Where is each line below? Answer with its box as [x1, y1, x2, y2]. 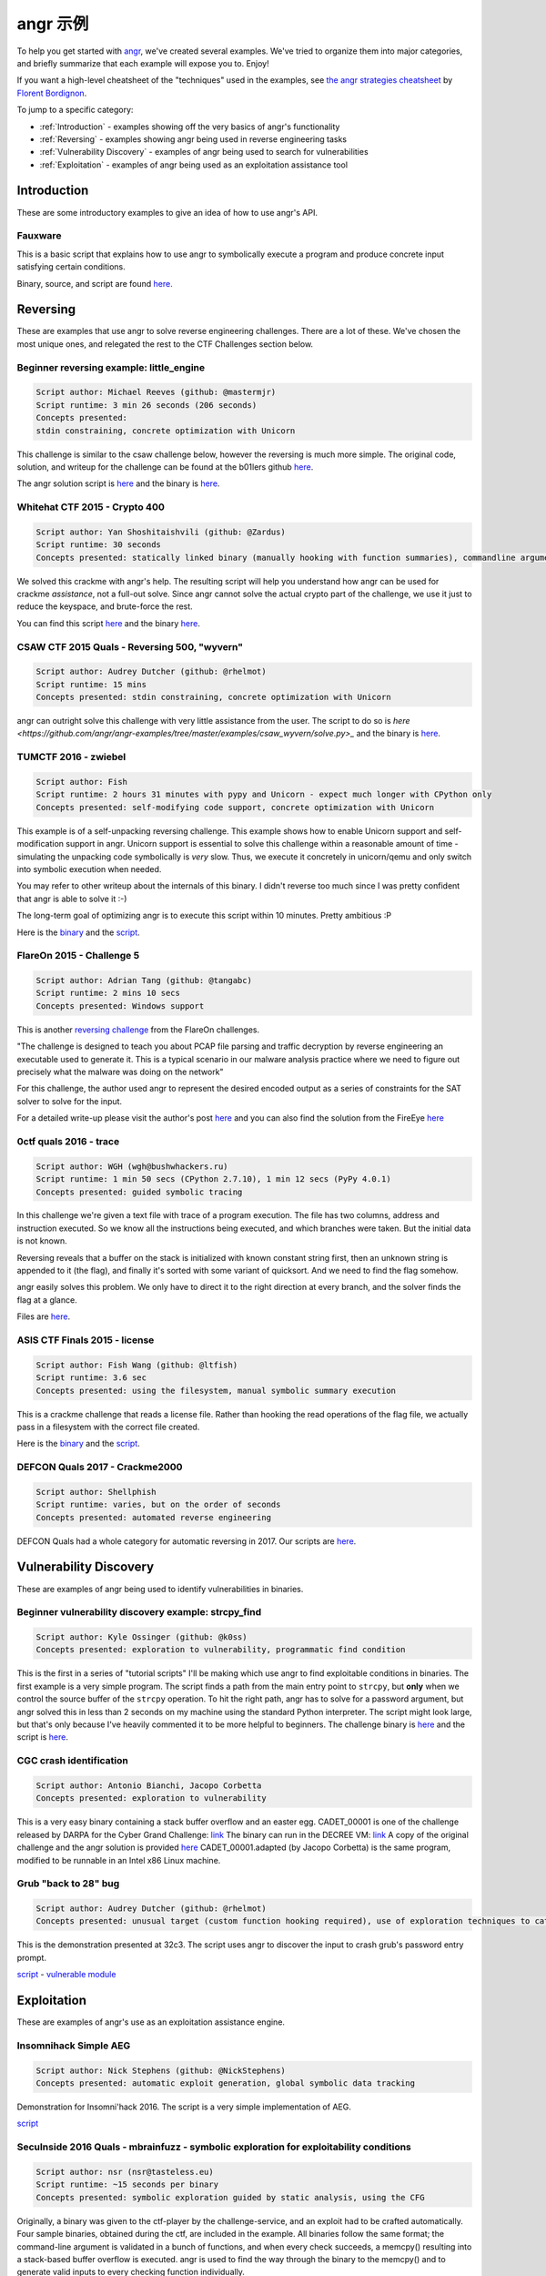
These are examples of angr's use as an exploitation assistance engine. [16, 2017, 286, 2027]
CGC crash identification [16, 1754, 129, 1767]
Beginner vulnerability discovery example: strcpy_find [16, 1606, 262, 1619]
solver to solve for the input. [16, 1095, 123, 1106]
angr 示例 [16, 14, 89, 34]
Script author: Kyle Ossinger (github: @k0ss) [35, 1632, 248, 1642]
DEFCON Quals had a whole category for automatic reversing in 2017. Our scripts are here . [16, 1535, 357, 1547]
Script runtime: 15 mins [35, 679, 147, 689]
